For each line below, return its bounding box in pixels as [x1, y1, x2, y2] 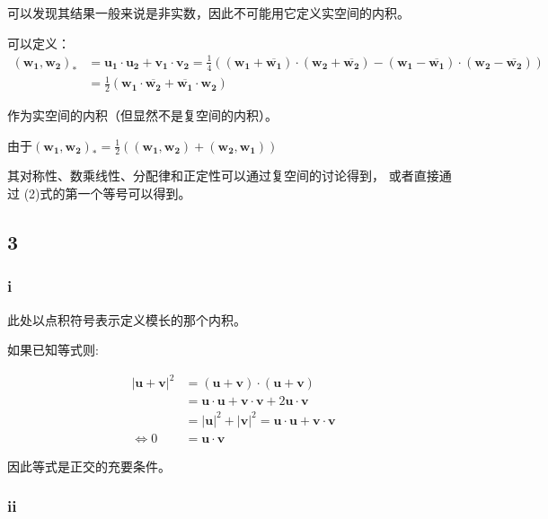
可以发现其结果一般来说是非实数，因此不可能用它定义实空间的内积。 [7, 4, 410, 22]
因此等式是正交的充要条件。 [7, 456, 171, 475]
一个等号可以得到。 [77, 183, 191, 202]
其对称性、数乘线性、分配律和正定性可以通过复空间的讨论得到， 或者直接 [7, 166, 439, 185]
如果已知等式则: [7, 340, 99, 359]
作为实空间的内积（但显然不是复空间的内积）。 [7, 105, 278, 124]
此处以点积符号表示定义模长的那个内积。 [7, 310, 246, 329]
